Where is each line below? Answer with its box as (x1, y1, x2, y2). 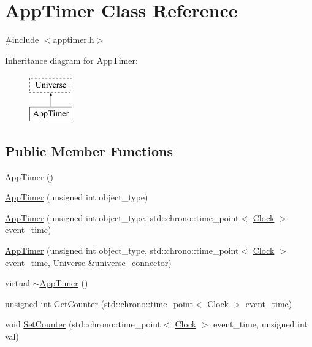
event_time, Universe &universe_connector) (5, 256, 172, 269)
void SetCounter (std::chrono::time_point (5, 318, 161, 330)
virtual (5, 276, 30, 289)
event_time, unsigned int (213, 318, 308, 330)
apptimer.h (53, 33, 94, 46)
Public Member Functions (5, 141, 173, 160)
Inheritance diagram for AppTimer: (5, 53, 138, 66)
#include (5, 33, 39, 46)
